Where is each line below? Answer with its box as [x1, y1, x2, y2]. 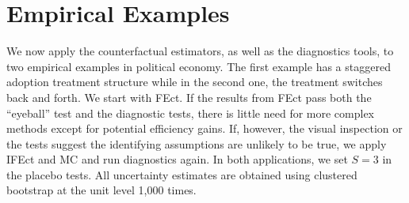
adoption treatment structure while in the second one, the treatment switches [6, 73, 383, 90]
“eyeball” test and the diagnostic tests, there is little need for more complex [6, 104, 375, 121]
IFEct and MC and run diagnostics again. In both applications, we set [6, 151, 348, 167]
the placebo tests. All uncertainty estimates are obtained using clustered [6, 166, 357, 182]
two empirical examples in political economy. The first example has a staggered [6, 58, 391, 74]
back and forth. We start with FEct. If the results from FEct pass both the [6, 88, 372, 105]
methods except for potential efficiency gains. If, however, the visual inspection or [6, 120, 403, 137]
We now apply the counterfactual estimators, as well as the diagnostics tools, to [6, 43, 394, 59]
